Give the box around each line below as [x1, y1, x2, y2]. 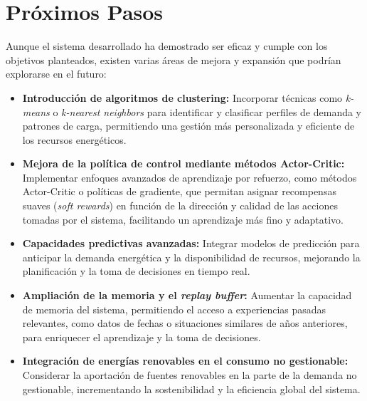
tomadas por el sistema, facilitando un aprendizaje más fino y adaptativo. [22, 212, 344, 226]
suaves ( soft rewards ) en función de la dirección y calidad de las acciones [22, 198, 338, 213]
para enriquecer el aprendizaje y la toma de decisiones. [22, 329, 261, 344]
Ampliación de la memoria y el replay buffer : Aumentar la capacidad [22, 288, 352, 303]
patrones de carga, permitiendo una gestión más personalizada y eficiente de [22, 118, 355, 133]
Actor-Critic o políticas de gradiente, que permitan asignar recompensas [22, 184, 336, 199]
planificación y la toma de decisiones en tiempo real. [22, 264, 250, 278]
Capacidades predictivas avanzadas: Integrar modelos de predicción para [22, 236, 360, 251]
